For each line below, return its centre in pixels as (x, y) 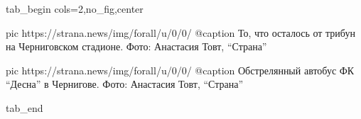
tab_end (25, 107)
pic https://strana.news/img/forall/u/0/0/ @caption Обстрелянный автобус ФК (180, 70)
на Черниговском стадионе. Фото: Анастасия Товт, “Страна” (136, 46)
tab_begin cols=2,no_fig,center (75, 8)
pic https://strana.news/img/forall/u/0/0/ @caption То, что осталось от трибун (180, 32)
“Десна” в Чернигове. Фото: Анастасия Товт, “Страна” (125, 84)
